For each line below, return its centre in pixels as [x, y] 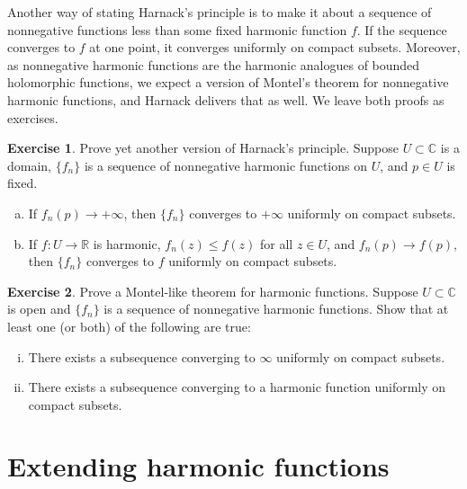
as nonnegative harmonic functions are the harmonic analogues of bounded [214, 64]
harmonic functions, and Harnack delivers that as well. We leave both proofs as [226, 99]
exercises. [33, 117]
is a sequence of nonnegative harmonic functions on [225, 165]
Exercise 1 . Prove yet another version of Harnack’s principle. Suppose [203, 148]
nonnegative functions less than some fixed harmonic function [177, 29]
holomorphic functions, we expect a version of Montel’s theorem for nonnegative [228, 82]
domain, [30, 165]
